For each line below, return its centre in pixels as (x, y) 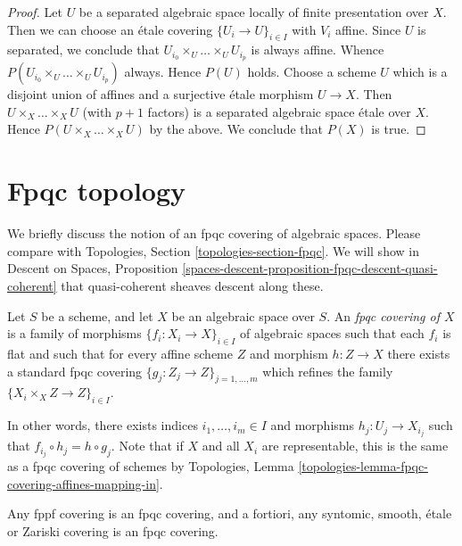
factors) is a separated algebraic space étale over (279, 111)
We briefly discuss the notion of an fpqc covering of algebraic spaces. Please (214, 233)
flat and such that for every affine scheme (120, 353)
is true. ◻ (399, 129)
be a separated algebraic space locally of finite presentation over (254, 12)
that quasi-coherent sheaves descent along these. (192, 285)
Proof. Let (35, 12)
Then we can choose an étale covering (110, 29)
